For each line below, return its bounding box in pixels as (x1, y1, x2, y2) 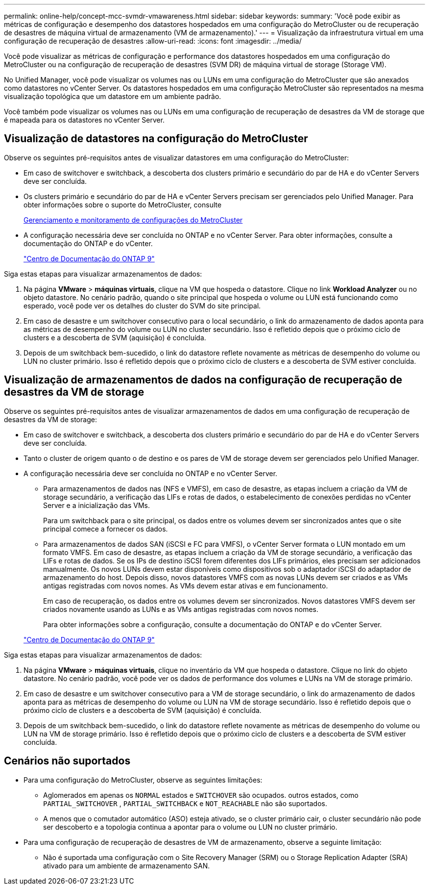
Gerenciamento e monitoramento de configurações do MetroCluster (24, 215, 243, 224)
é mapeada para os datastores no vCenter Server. (4, 116, 165, 124)
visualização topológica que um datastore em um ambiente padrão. (4, 92, 221, 101)
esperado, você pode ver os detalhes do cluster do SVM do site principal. (24, 301, 261, 310)
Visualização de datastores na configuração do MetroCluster (4, 132, 308, 145)
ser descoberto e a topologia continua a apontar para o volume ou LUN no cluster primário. (43, 822, 337, 831)
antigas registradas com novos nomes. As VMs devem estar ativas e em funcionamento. (43, 581, 328, 590)
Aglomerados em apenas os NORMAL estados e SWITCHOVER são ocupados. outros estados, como (43, 790, 358, 799)
